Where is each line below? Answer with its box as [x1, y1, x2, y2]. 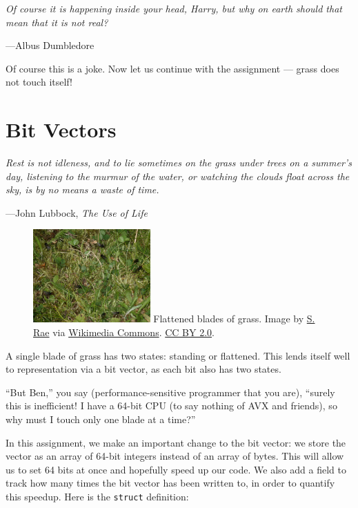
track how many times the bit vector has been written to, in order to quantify [6, 476, 335, 490]
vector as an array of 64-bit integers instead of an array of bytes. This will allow [6, 449, 344, 463]
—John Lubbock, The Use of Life [6, 205, 148, 219]
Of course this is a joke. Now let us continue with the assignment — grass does [6, 61, 339, 75]
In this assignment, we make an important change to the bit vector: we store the [6, 435, 346, 449]
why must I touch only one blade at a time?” [6, 412, 196, 426]
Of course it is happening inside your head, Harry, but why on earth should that [6, 1, 342, 15]
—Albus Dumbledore [6, 38, 95, 52]
